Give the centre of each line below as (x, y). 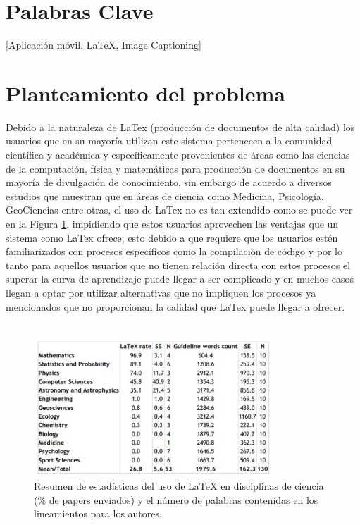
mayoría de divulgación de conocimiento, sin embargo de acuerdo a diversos (169, 182)
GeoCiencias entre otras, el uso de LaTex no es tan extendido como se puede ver (179, 210)
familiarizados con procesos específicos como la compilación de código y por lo (174, 251)
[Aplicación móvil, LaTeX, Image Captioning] (104, 45)
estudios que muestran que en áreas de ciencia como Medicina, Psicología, (165, 196)
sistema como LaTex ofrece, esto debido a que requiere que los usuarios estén (172, 237)
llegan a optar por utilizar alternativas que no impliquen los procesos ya (161, 292)
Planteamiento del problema (145, 93)
